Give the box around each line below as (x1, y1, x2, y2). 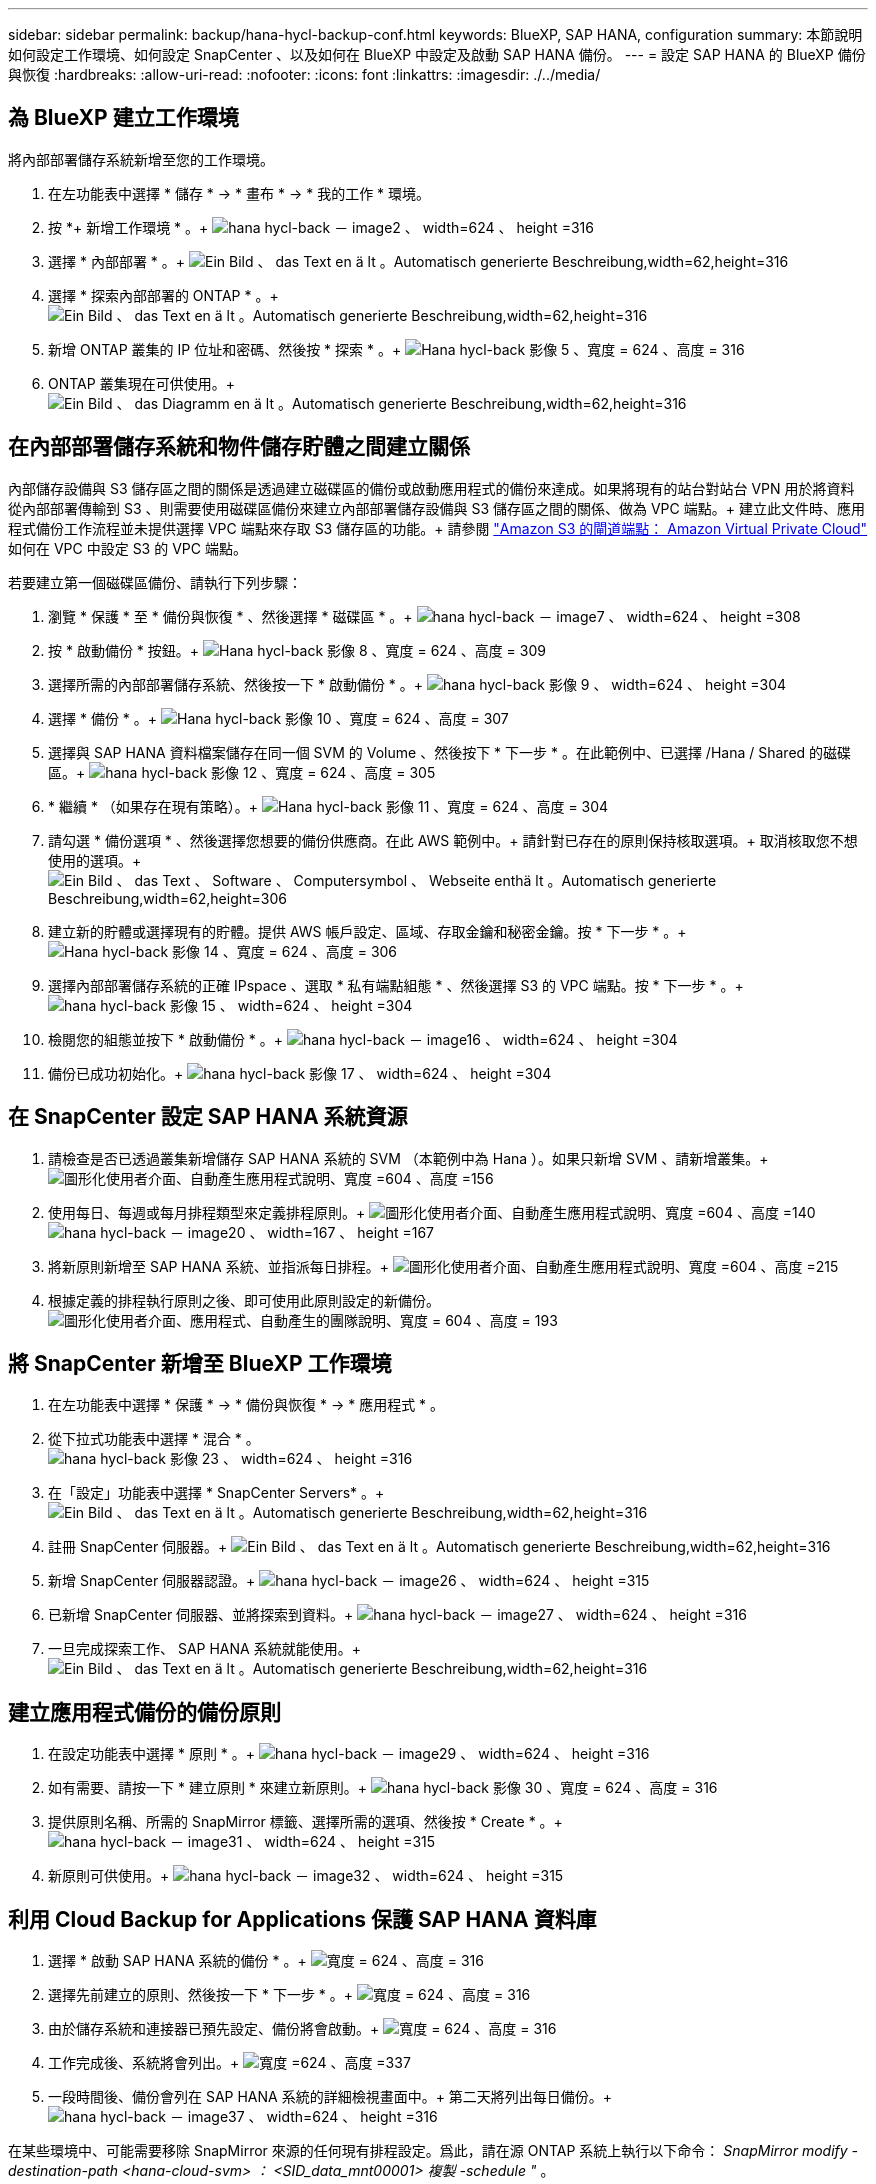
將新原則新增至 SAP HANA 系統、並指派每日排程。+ (48, 1257, 389, 1275)
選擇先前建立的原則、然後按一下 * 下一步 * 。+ (48, 1986, 354, 2004)
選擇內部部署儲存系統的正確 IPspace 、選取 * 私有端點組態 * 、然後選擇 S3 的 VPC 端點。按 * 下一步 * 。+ (48, 976, 744, 994)
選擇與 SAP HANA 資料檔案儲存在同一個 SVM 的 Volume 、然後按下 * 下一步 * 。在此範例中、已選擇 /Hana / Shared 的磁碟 (48, 743, 852, 761)
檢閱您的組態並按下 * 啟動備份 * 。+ (48, 1030, 284, 1048)
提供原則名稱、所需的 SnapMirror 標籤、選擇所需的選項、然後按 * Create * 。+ (48, 1813, 563, 1831)
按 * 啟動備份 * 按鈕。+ (48, 641, 200, 659)
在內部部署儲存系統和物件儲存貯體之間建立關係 (8, 434, 470, 460)
